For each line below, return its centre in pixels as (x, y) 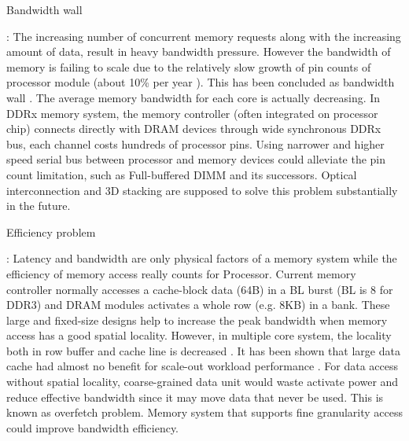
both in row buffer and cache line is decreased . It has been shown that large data (203, 350)
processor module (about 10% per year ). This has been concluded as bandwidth (201, 82)
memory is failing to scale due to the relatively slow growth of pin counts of (189, 66)
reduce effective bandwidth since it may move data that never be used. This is (195, 397)
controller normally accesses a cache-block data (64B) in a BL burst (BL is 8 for (200, 289)
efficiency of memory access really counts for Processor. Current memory (181, 273)
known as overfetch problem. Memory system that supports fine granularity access (204, 412)
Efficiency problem (51, 232)
